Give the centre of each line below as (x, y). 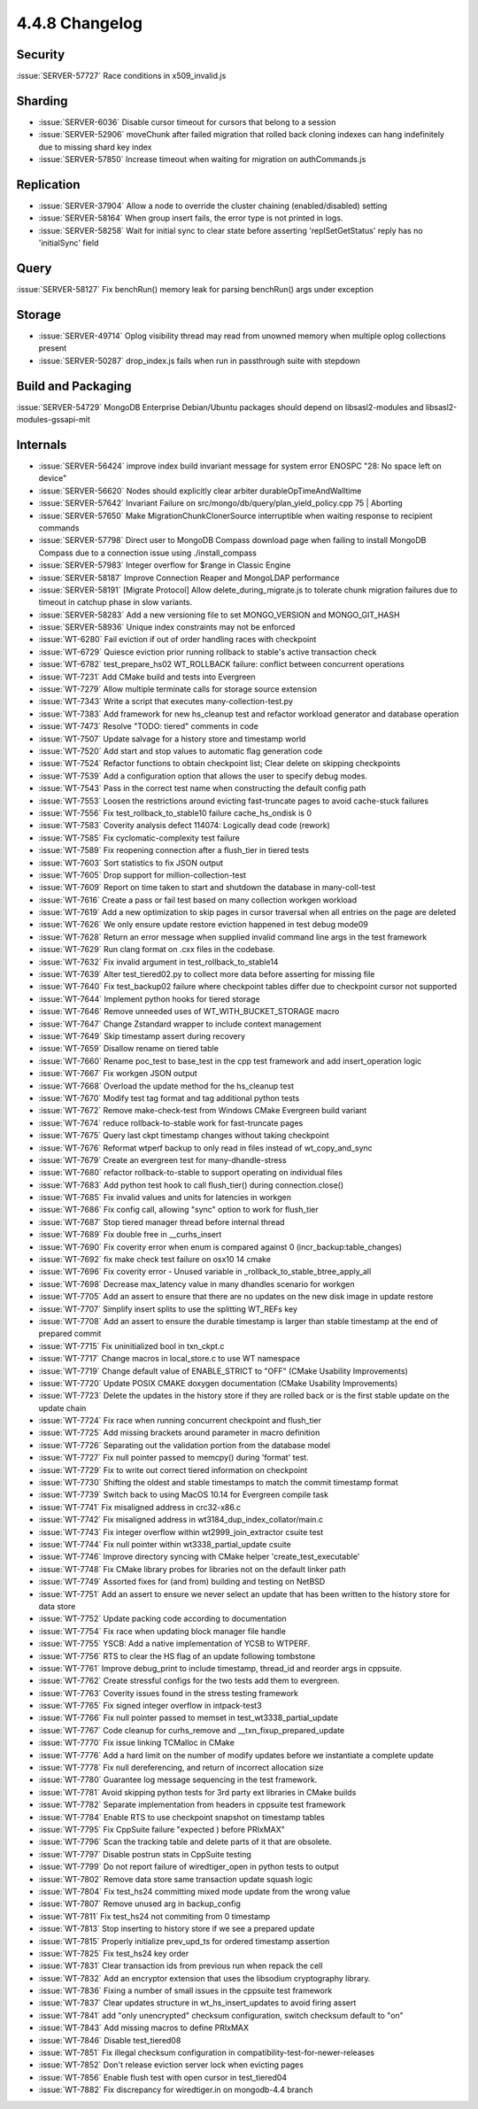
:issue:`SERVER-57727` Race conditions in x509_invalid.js (121, 76)
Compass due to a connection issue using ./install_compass (147, 553)
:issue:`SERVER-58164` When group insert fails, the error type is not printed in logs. (191, 218)
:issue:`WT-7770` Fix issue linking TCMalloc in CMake (136, 1743)
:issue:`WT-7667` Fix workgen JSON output (118, 1074)
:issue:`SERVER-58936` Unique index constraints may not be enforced (167, 627)
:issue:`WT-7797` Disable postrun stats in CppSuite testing (145, 1854)
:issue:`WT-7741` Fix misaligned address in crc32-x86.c (140, 1507)
